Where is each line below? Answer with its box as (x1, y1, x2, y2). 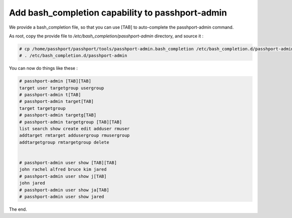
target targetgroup (19, 105, 66, 111)
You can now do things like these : (9, 66, 78, 71)
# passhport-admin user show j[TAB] (19, 173, 107, 179)
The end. (9, 206, 27, 212)
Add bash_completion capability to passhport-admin (9, 7, 227, 18)
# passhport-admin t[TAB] (19, 92, 81, 98)
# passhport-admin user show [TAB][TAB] (19, 160, 117, 165)
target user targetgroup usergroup (19, 85, 104, 91)
